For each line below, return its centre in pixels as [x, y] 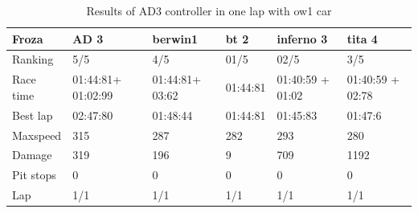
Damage [32, 155]
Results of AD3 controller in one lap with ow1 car [209, 10]
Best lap [33, 115]
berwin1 [175, 38]
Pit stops [34, 175]
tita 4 [362, 38]
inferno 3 [302, 38]
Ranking [33, 59]
